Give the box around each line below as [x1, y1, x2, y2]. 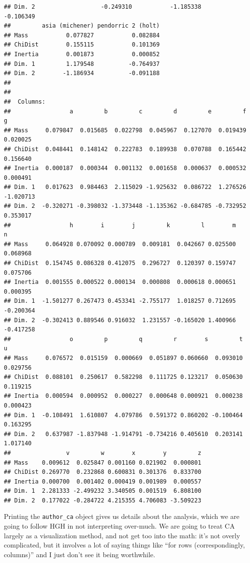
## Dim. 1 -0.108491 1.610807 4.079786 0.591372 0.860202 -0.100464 [4, 411, 243, 419]
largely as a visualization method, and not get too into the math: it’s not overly [4, 530, 240, 540]
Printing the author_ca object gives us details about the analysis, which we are [4, 511, 240, 521]
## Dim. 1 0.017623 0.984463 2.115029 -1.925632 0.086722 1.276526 [4, 184, 247, 191]
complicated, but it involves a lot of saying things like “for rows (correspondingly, [4, 540, 245, 550]
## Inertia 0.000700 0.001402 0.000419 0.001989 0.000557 [4, 478, 202, 485]
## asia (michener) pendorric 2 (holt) [4, 22, 160, 30]
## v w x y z [4, 449, 202, 456]
